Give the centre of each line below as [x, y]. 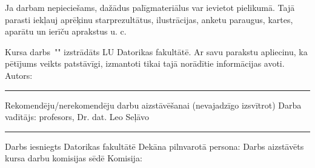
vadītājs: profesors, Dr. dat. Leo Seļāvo [77, 117]
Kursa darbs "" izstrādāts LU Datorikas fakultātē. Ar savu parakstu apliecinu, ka [156, 51]
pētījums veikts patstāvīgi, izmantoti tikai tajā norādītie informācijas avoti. [145, 63]
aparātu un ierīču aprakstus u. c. [66, 31]
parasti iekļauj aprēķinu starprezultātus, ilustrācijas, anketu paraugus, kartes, [149, 19]
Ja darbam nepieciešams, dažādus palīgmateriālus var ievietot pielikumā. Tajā [150, 7]
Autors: [19, 75]
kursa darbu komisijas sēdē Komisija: [74, 158]
